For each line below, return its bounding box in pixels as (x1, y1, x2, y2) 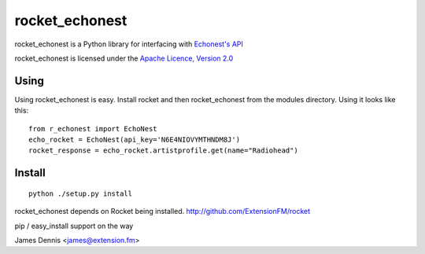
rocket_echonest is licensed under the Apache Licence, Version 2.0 (14, 53, 234, 63)
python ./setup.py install (28, 189, 133, 198)
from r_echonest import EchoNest (28, 124, 157, 133)
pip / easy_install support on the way (14, 221, 134, 230)
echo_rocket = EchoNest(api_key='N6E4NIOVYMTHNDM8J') (28, 135, 240, 145)
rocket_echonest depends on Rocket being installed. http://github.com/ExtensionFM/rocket (14, 207, 311, 216)
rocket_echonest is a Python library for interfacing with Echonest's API (14, 39, 244, 49)
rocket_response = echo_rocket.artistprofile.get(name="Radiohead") (28, 146, 298, 155)
